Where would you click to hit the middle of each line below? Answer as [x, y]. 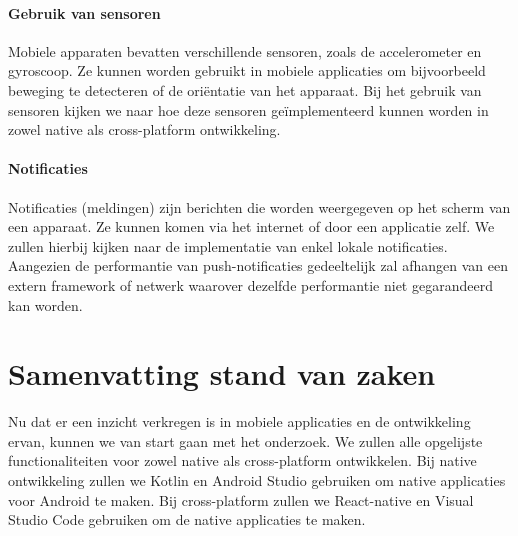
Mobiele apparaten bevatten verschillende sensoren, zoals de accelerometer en [245, 50]
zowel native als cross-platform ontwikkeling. [144, 129]
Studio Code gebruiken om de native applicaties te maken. [187, 519]
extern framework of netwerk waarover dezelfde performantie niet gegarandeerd [250, 284]
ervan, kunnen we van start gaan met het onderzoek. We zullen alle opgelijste [245, 440]
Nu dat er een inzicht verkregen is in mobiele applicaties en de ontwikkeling [239, 421]
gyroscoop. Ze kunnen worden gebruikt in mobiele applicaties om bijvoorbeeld [247, 70]
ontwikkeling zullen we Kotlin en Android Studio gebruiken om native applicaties [257, 480]
